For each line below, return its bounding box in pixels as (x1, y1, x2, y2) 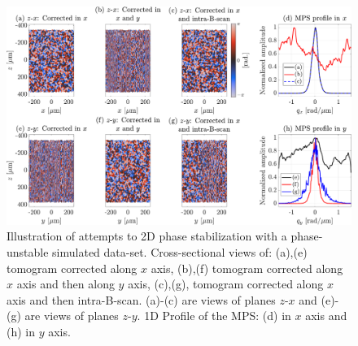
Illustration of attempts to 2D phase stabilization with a (7, 227, 287, 244)
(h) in (7, 322, 36, 340)
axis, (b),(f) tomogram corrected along (151, 259, 343, 276)
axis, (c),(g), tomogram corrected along (128, 275, 324, 292)
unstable (7, 243, 49, 260)
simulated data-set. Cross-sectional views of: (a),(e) (52, 243, 308, 260)
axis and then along (16, 275, 115, 292)
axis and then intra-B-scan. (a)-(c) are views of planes (7, 291, 276, 308)
